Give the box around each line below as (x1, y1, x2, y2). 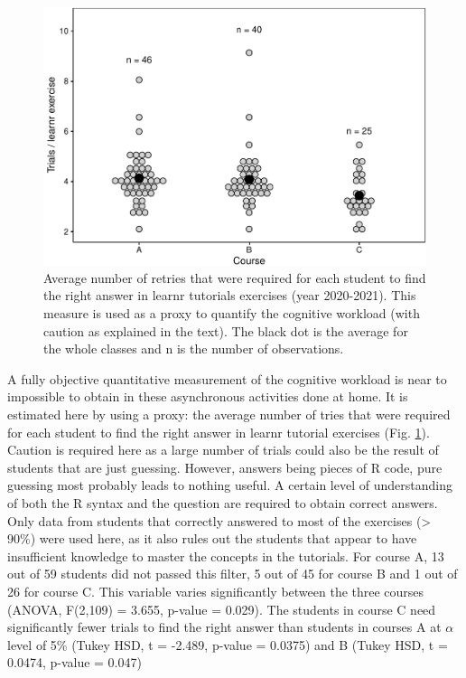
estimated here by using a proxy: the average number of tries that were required (7, 405, 451, 424)
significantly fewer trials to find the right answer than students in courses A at (7, 617, 442, 636)
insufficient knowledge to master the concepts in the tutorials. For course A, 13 (7, 546, 444, 565)
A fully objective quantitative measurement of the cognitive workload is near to (7, 369, 447, 388)
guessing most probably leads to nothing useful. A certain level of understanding (7, 476, 452, 494)
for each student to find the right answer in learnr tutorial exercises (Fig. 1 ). (7, 422, 430, 441)
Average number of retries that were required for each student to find (43, 268, 426, 287)
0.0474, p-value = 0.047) (7, 653, 142, 672)
